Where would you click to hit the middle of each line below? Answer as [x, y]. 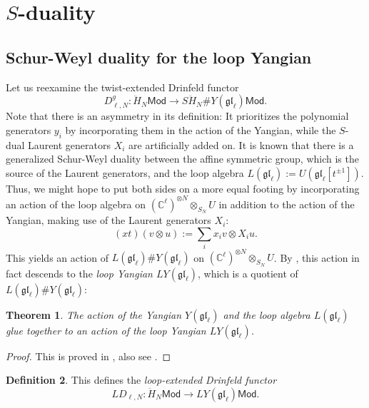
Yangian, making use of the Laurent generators [108, 220]
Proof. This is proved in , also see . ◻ [89, 356]
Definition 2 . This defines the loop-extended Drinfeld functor [141, 380]
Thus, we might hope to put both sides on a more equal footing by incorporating [183, 188]
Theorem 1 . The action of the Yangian [94, 314]
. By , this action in [317, 257]
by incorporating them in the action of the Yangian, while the [201, 129]
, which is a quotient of [248, 273]
